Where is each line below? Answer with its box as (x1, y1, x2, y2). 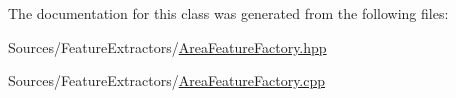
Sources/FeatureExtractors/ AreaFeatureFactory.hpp (8, 36, 327, 57)
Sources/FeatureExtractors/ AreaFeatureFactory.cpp (8, 70, 326, 91)
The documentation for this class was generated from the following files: (8, 3, 449, 23)
